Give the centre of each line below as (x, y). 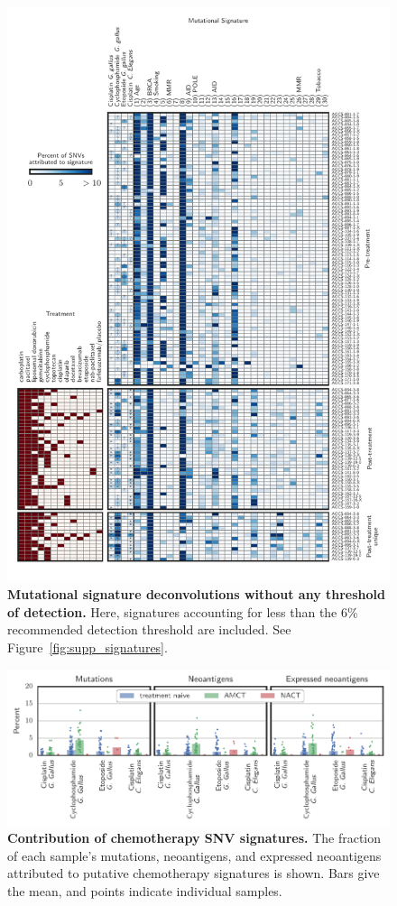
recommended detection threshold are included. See (149, 629)
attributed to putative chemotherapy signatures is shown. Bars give (194, 873)
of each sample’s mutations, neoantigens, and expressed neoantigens (194, 855)
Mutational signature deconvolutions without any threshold (196, 594)
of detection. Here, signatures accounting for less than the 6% (183, 611)
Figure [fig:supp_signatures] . (88, 647)
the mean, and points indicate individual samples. (145, 890)
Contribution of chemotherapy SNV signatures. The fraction (194, 838)
